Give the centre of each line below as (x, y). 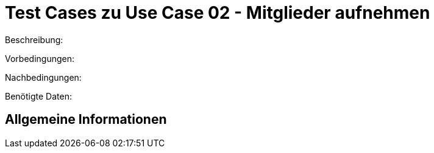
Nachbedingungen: (43, 77)
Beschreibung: (34, 39)
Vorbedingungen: (40, 58)
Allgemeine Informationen (86, 120)
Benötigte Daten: (38, 96)
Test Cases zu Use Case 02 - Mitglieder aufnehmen (218, 13)
